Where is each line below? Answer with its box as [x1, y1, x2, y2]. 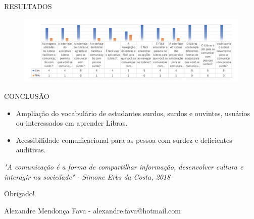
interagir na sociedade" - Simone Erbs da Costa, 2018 [4, 171, 171, 182]
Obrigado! [4, 188, 35, 199]
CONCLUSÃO [4, 91, 49, 101]
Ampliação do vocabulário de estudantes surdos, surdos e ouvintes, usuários [16, 107, 250, 118]
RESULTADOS [4, 1, 52, 11]
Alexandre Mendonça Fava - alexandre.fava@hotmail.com [4, 205, 181, 215]
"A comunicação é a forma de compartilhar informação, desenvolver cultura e [4, 161, 243, 172]
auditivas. [16, 144, 46, 155]
